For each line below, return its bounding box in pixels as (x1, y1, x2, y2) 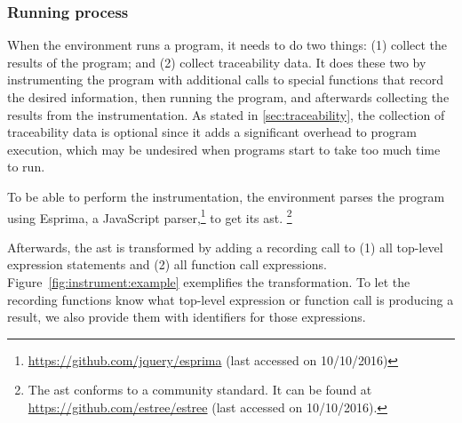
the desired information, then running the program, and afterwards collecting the (7, 88, 450, 106)
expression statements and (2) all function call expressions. (7, 255, 327, 274)
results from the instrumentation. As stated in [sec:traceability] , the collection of (7, 105, 445, 124)
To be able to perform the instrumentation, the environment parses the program (7, 187, 445, 205)
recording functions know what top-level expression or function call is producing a (7, 290, 454, 308)
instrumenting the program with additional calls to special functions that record (7, 70, 443, 89)
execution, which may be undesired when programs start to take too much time (7, 140, 441, 158)
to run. (7, 157, 45, 176)
